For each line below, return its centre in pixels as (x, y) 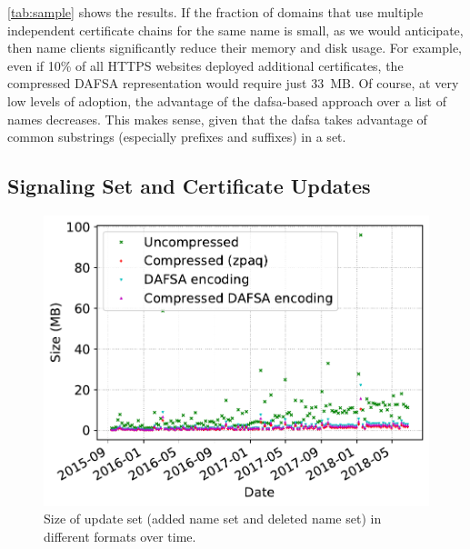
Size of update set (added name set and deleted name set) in (213, 519)
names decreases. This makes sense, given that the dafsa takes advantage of (217, 119)
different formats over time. (120, 536)
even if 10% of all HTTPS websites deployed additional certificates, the (205, 65)
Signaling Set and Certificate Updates (189, 186)
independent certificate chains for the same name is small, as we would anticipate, (235, 30)
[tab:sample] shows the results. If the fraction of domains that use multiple (215, 12)
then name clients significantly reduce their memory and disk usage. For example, (235, 48)
